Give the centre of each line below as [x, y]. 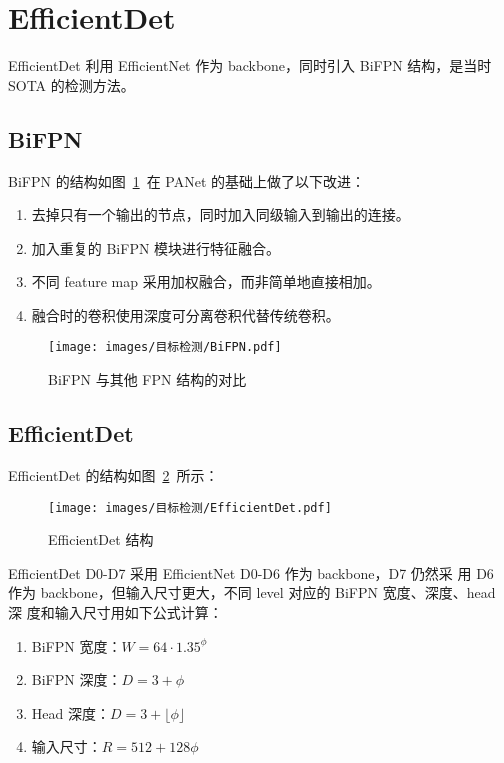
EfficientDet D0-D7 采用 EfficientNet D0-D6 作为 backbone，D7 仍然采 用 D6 [251, 572]
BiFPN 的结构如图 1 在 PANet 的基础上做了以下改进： [187, 180]
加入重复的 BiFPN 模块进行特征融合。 [156, 247]
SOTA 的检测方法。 [71, 84]
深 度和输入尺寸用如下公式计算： [115, 611]
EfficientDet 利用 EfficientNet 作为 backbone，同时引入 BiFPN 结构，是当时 [250, 65]
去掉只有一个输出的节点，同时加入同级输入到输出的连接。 [220, 214]
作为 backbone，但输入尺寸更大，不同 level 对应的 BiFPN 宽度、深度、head [252, 592]
